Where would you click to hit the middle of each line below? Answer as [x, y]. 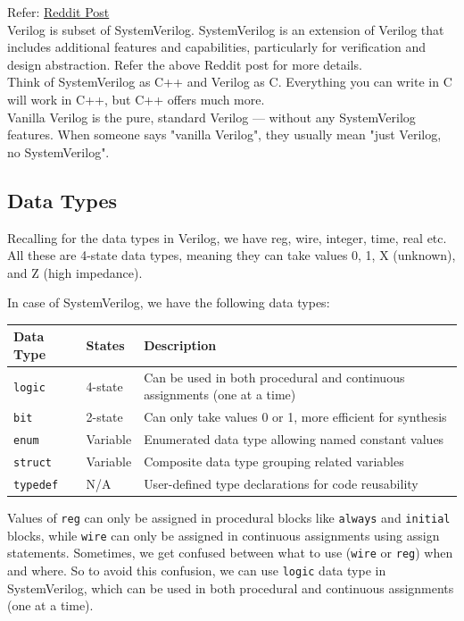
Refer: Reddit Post [58, 12]
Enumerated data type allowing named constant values [294, 439]
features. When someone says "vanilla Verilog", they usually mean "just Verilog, [224, 134]
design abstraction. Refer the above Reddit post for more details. [185, 64]
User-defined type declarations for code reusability [281, 484]
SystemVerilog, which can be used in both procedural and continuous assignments [231, 587]
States [105, 345]
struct [33, 463]
